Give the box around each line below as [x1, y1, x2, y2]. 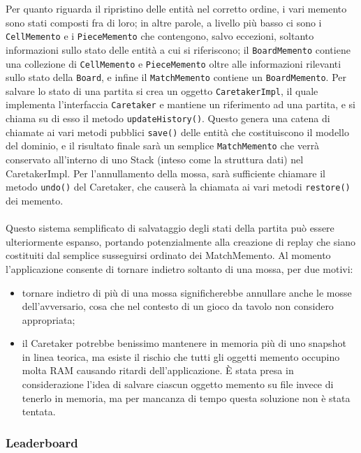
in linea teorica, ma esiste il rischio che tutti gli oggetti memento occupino [22, 349, 340, 364]
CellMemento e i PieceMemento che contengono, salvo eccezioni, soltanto [6, 29, 314, 43]
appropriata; [22, 312, 75, 327]
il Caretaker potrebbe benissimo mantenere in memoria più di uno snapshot [22, 336, 346, 350]
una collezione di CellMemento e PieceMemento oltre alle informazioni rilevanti [6, 56, 341, 70]
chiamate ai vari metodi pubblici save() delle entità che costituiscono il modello [6, 124, 349, 139]
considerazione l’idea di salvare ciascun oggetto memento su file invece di [22, 377, 334, 392]
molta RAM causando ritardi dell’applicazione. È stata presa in [22, 363, 294, 378]
